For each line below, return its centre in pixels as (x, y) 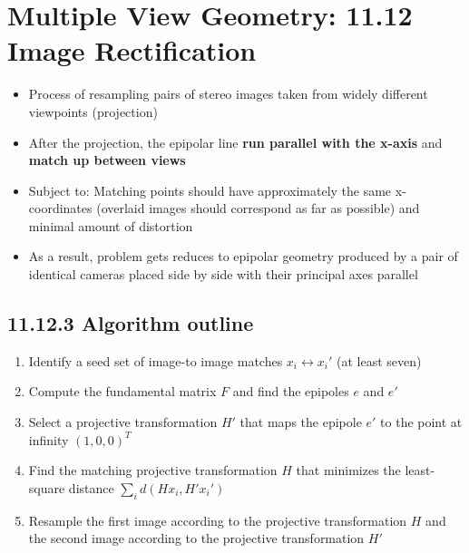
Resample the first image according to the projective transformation (218, 520)
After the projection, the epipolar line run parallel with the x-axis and (235, 142)
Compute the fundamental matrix (122, 391)
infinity (49, 439)
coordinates (60, 208)
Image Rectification (132, 50)
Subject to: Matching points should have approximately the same (210, 190)
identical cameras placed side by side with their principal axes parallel (223, 274)
